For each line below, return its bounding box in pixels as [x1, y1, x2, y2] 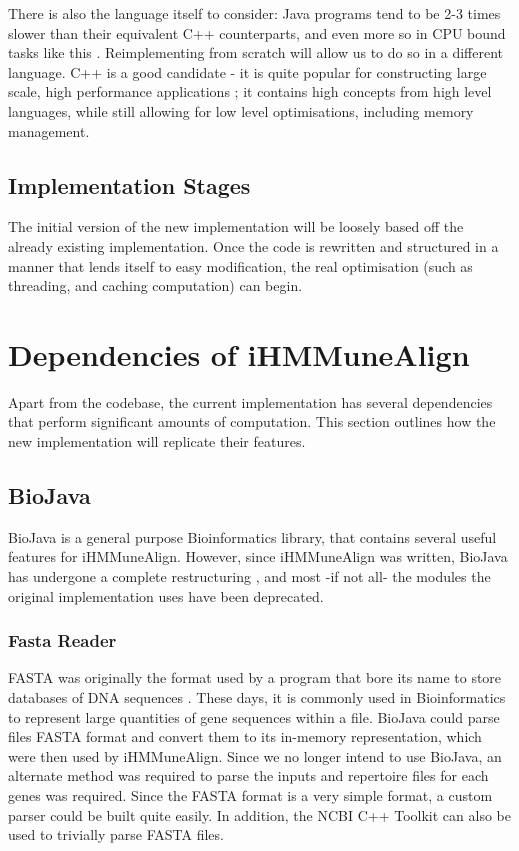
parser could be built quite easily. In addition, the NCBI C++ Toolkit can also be [8, 804, 511, 825]
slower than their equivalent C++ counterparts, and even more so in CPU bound [8, 22, 506, 43]
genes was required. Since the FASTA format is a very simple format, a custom [8, 785, 493, 805]
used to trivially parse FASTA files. [8, 824, 224, 845]
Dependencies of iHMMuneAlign [8, 333, 470, 374]
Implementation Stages [8, 169, 251, 200]
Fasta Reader [8, 628, 117, 653]
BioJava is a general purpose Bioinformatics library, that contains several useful [8, 526, 497, 547]
